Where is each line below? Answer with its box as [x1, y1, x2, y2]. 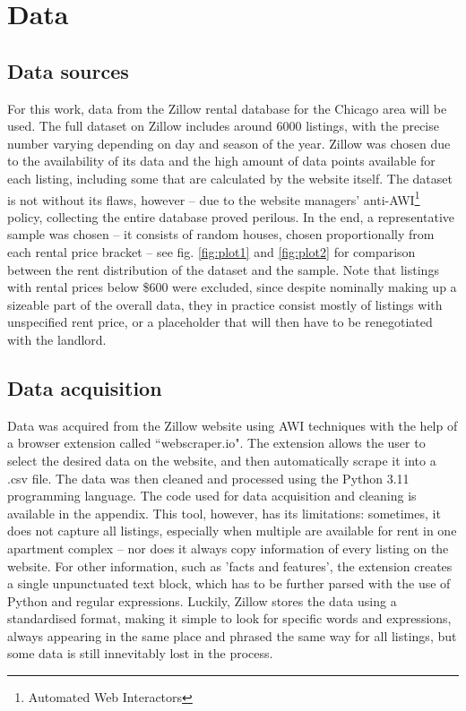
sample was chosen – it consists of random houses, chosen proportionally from [7, 225, 435, 244]
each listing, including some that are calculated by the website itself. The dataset [7, 168, 453, 187]
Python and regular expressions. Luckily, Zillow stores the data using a [7, 591, 397, 610]
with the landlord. [7, 330, 107, 348]
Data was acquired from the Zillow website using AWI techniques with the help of [7, 415, 458, 434]
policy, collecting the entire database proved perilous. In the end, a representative [7, 207, 454, 226]
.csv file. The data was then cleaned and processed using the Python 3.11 [7, 468, 410, 487]
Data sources [7, 56, 129, 84]
